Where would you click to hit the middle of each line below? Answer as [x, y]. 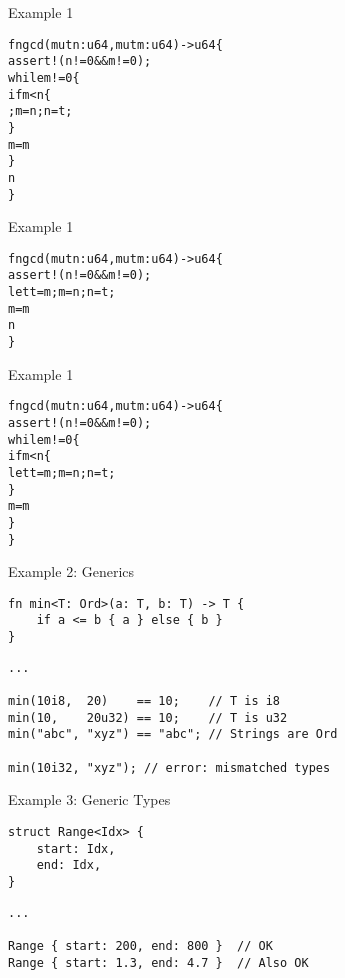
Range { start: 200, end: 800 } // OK [140, 945]
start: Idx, [76, 848]
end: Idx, [69, 865]
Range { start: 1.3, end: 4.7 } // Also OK [158, 962]
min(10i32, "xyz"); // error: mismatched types [169, 767]
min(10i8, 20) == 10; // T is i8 [144, 701]
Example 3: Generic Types [89, 799]
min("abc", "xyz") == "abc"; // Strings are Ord [173, 734]
